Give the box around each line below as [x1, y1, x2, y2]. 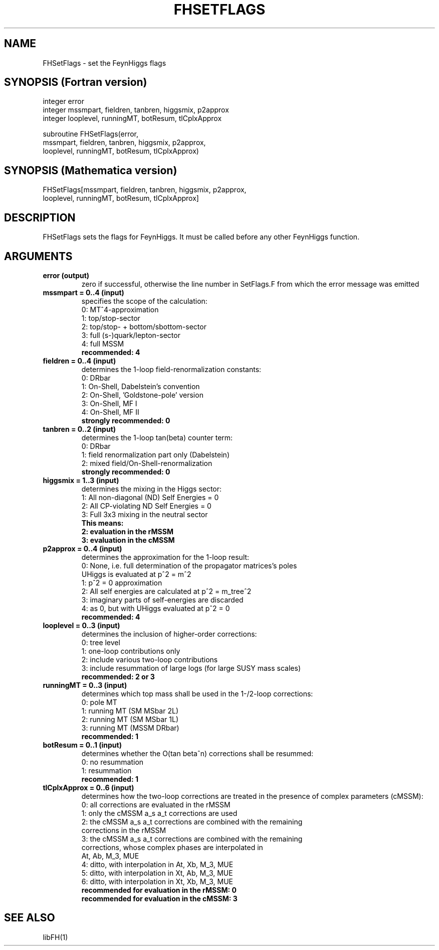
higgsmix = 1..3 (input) [43, 476, 119, 485]
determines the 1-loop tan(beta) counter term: [81, 433, 233, 442]
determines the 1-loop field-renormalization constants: [81, 365, 262, 374]
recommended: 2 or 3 [81, 672, 155, 681]
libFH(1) [43, 932, 68, 941]
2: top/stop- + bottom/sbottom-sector [81, 322, 206, 331]
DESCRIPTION [4, 211, 76, 224]
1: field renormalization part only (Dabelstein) [81, 450, 230, 459]
